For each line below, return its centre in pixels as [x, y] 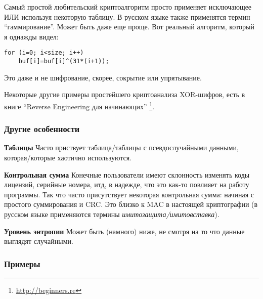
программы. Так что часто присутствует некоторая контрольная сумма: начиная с [129, 194]
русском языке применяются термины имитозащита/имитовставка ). [112, 214]
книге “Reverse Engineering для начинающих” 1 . [79, 105]
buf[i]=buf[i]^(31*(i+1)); [64, 61]
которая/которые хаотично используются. [68, 157]
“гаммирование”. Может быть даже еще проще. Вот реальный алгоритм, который [129, 27]
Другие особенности [42, 129]
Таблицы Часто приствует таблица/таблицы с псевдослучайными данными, [121, 147]
